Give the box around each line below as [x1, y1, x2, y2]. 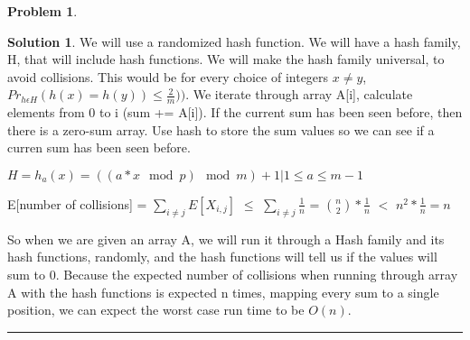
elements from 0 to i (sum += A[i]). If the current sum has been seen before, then [7, 103, 463, 122]
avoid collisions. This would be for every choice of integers [7, 67, 329, 86]
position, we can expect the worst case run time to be [7, 300, 305, 319]
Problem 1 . [7, 2, 78, 20]
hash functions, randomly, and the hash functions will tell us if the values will [7, 247, 437, 266]
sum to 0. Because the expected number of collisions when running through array [7, 264, 458, 283]
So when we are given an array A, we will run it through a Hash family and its [7, 229, 445, 248]
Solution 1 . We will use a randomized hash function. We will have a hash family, [7, 32, 461, 51]
